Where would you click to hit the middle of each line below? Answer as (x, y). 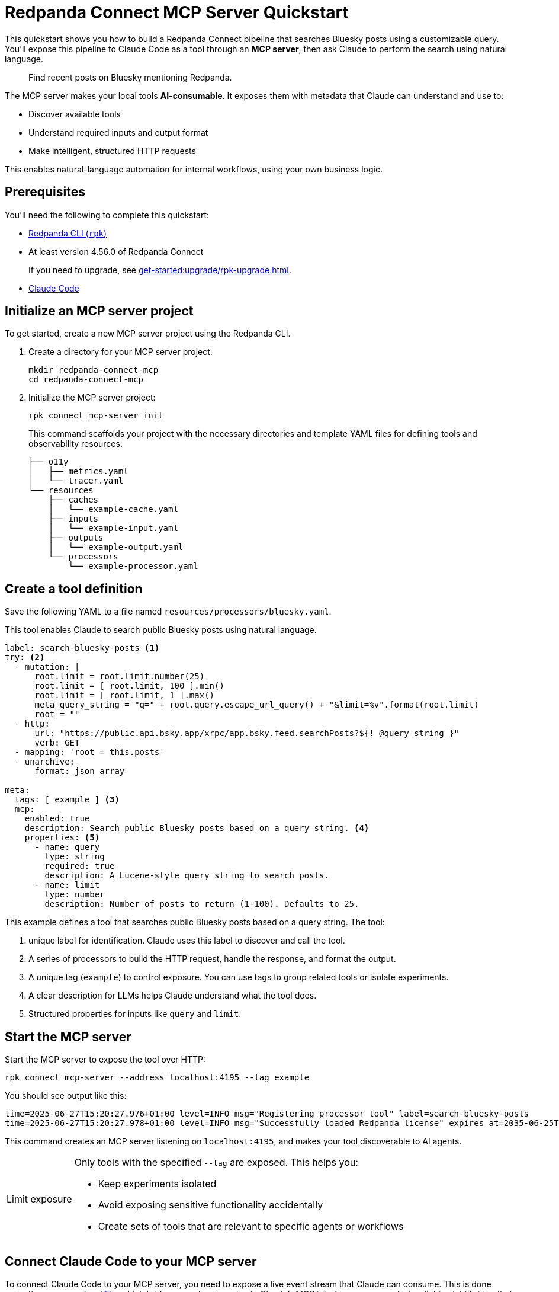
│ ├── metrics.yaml (78, 471)
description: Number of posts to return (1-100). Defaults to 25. (202, 904)
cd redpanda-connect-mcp (86, 380)
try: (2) (25, 658)
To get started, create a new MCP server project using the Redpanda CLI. (148, 334)
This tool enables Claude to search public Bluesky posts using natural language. (161, 630)
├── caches (73, 500)
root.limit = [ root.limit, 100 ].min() (129, 686)
